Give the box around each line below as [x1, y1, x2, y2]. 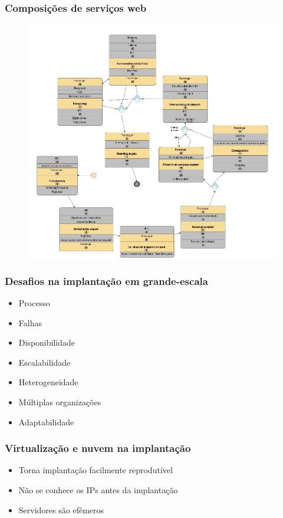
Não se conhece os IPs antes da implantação [18, 483, 178, 496]
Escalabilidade [18, 356, 71, 368]
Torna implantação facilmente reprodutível [18, 464, 173, 476]
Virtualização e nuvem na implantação [5, 441, 191, 455]
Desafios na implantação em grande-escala [5, 273, 208, 288]
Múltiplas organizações [18, 395, 101, 408]
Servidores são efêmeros [18, 503, 104, 516]
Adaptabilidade [18, 415, 74, 428]
